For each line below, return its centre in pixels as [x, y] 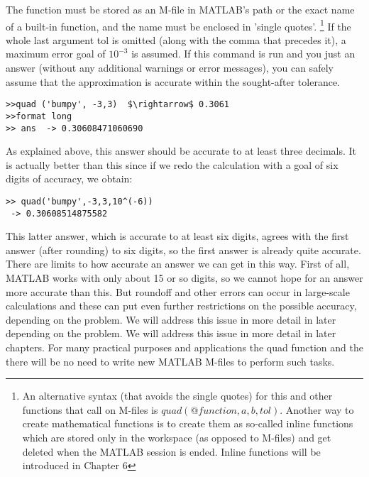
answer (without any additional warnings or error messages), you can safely [170, 68]
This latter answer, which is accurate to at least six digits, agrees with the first [177, 236]
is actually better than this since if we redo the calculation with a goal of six [172, 164]
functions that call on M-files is [90, 409]
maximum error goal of [56, 54]
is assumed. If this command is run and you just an [243, 54]
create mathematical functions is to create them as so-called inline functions [188, 423]
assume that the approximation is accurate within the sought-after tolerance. [173, 81]
